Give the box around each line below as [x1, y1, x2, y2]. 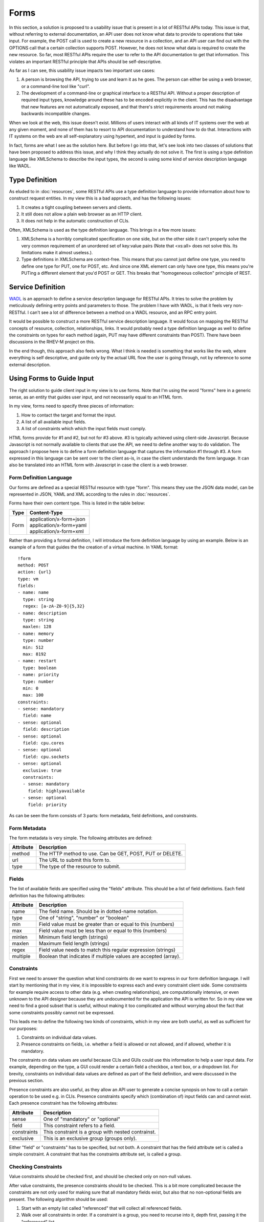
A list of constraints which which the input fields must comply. [21, 426, 147, 432]
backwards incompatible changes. [21, 110, 91, 117]
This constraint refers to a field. [43, 1122, 116, 1129]
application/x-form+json [29, 516, 86, 523]
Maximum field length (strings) [39, 940, 110, 947]
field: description [22, 726, 69, 732]
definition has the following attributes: [9, 893, 86, 898]
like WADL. [9, 163, 31, 169]
